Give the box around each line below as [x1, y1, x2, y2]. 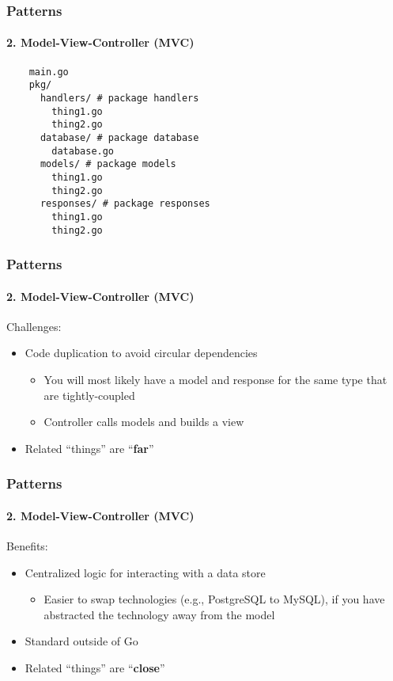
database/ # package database [40, 131, 199, 143]
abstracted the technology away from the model [43, 606, 275, 622]
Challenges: [6, 318, 62, 334]
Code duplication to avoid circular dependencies [25, 344, 258, 361]
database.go [51, 145, 115, 157]
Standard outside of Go [25, 633, 138, 649]
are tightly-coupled [43, 386, 135, 403]
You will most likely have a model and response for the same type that [43, 371, 387, 387]
